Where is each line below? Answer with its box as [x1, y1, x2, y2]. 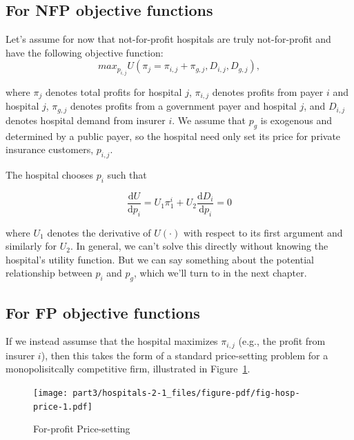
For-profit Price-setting [33, 421, 130, 436]
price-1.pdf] [33, 401, 92, 412]
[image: [33, 388, 68, 398]
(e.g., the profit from [238, 334, 326, 348]
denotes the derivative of [47, 225, 151, 239]
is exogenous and [260, 112, 333, 127]
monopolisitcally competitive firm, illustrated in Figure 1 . [6, 361, 250, 376]
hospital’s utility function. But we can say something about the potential [6, 252, 314, 266]
